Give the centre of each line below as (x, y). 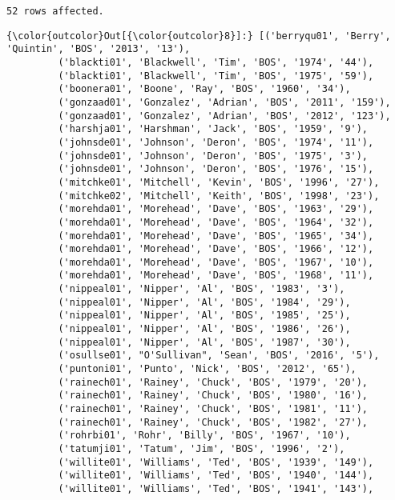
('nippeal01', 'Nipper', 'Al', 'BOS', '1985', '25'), (204, 316)
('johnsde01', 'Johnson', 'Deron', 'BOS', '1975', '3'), (213, 156)
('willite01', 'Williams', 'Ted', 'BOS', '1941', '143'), (216, 488)
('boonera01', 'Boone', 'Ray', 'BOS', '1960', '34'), (204, 89)
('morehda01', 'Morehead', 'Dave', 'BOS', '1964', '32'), (216, 222)
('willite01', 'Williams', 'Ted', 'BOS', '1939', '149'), (216, 462)
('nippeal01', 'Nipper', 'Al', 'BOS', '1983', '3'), (202, 289)
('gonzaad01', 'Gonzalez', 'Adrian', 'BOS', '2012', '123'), (224, 116)
